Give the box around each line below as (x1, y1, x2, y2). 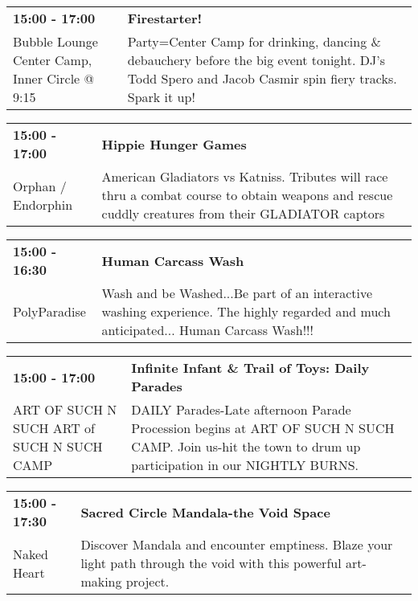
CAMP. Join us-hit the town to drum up (131, 437, 361, 456)
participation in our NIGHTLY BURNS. (131, 456, 359, 474)
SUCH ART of (13, 419, 96, 437)
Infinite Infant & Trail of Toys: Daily (131, 358, 370, 377)
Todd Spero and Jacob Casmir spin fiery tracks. (127, 69, 397, 88)
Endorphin (13, 194, 73, 214)
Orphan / (13, 176, 67, 195)
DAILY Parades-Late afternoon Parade (131, 400, 351, 419)
